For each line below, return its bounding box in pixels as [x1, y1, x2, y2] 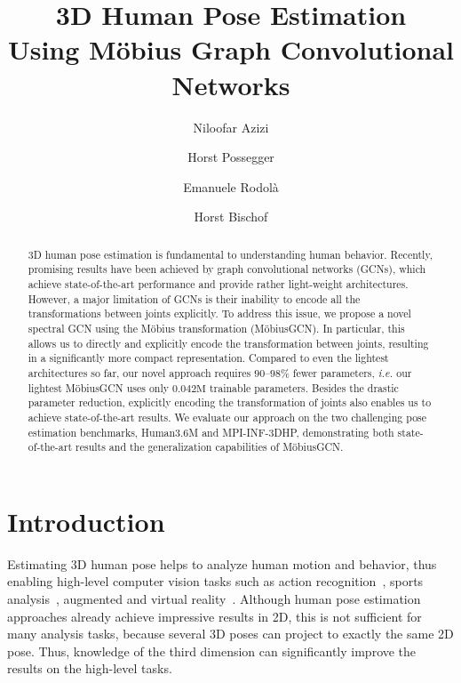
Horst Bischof [194, 207, 268, 226]
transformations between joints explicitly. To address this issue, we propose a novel [28, 306, 411, 321]
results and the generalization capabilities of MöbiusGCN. [76, 439, 344, 454]
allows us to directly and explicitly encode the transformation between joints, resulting [28, 335, 429, 350]
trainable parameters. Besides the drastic [209, 380, 399, 395]
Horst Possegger [187, 148, 274, 166]
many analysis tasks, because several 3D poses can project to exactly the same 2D [7, 624, 454, 643]
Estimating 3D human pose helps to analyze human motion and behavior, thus [7, 554, 437, 573]
